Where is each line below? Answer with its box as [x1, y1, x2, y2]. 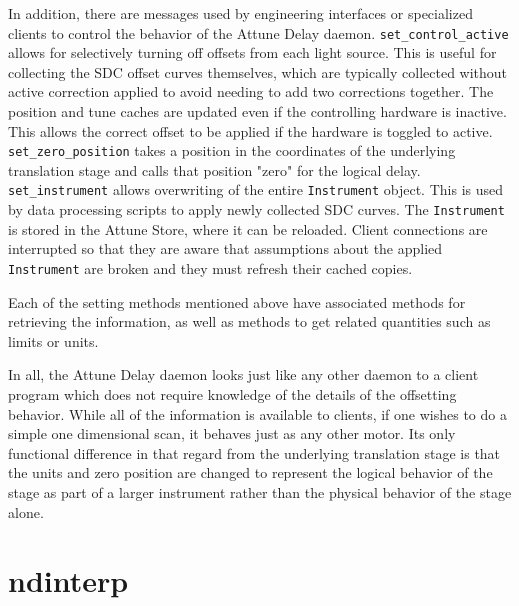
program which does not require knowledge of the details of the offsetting [8, 384, 457, 404]
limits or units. [8, 330, 99, 351]
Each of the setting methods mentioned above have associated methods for [8, 291, 466, 312]
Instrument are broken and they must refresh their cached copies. [8, 257, 413, 278]
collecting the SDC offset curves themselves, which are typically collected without [8, 61, 508, 82]
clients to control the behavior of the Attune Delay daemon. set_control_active [8, 22, 509, 43]
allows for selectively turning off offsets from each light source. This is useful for [8, 42, 497, 63]
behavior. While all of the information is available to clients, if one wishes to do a [8, 403, 507, 424]
